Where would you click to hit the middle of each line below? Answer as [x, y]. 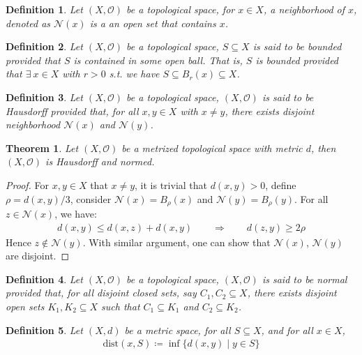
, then [324, 148]
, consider [91, 198]
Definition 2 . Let [44, 46]
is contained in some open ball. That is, [158, 60]
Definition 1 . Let [44, 9]
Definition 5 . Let [44, 330]
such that [121, 306]
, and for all [287, 330]
